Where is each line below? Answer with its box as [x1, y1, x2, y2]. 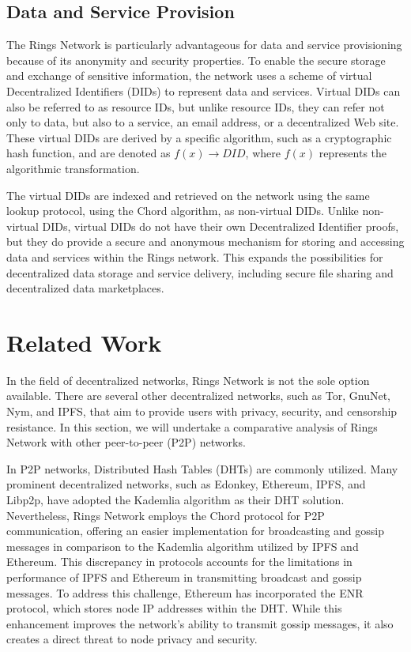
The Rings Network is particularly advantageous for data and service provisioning [6, 36, 402, 53]
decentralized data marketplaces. [6, 280, 164, 296]
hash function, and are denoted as [6, 145, 171, 161]
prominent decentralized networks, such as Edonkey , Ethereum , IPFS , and [6, 476, 366, 492]
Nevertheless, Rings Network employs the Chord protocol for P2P [6, 507, 325, 523]
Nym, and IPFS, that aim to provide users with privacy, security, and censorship [6, 403, 398, 420]
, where [245, 145, 281, 161]
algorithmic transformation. [6, 160, 140, 176]
